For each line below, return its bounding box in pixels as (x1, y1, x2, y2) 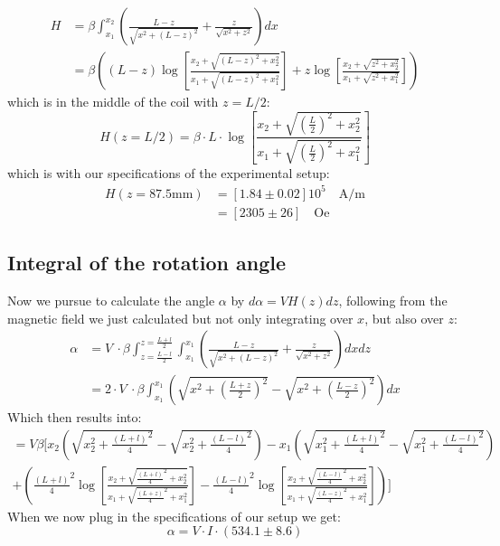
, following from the (338, 290, 448, 309)
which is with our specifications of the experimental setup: (7, 163, 330, 182)
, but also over (364, 308, 444, 327)
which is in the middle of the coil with (7, 92, 219, 111)
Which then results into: (7, 408, 142, 427)
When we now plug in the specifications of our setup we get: (7, 506, 341, 525)
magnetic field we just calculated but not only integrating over (7, 308, 354, 327)
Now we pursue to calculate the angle (7, 290, 215, 309)
